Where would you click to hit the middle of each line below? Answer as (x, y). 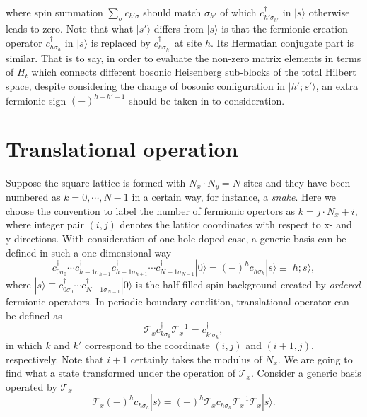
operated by (31, 386)
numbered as (33, 197)
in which (24, 345)
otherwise (329, 12)
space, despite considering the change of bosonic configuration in (146, 85)
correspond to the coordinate (147, 345)
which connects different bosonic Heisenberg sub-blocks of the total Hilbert (194, 72)
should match (172, 12)
